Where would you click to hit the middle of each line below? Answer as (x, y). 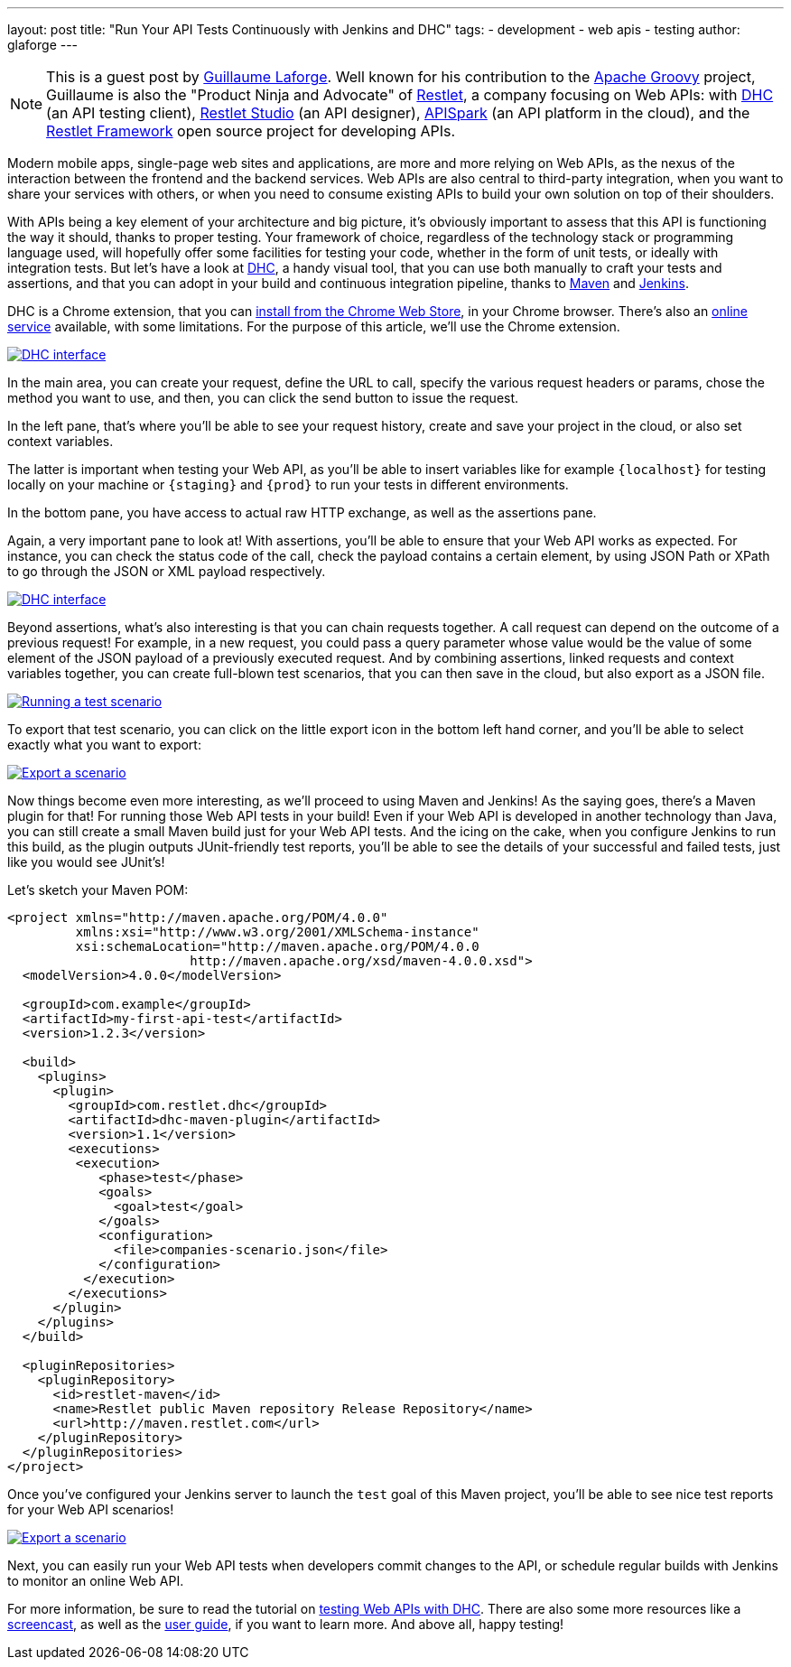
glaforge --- (43, 45)
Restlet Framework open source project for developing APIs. (251, 131)
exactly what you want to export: (104, 745)
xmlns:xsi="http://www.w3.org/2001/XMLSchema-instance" (277, 932)
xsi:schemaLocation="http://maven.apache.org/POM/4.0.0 (277, 946)
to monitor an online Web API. (96, 1581)
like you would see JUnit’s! (86, 862)
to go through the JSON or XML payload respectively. (167, 571)
